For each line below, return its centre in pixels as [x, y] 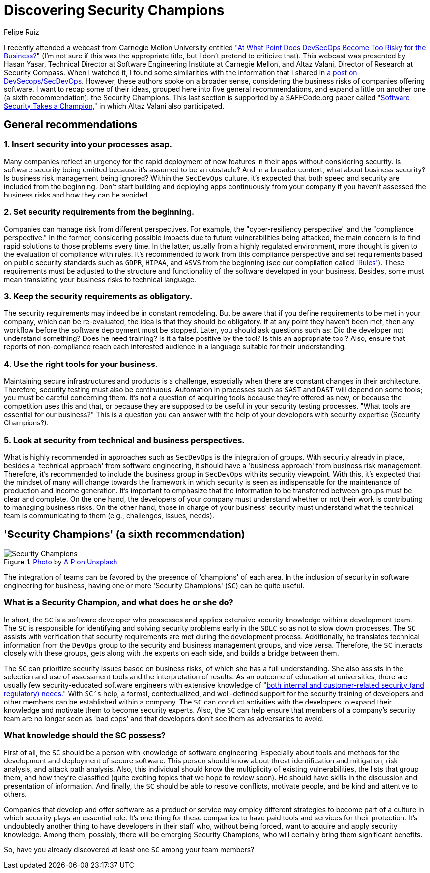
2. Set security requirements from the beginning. [99, 212]
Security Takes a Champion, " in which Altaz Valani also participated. [114, 106]
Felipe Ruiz [22, 32]
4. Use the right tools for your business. [81, 364]
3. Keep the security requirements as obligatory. [98, 296]
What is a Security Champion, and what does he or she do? [119, 603]
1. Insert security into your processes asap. [88, 144]
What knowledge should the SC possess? [85, 735]
